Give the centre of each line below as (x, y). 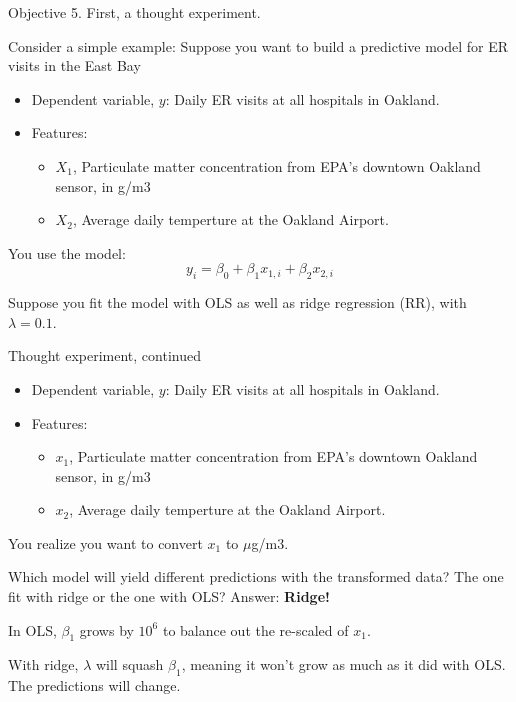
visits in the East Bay (74, 65)
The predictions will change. (94, 685)
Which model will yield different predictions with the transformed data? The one (256, 576)
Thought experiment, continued (104, 355)
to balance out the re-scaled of (255, 629)
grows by (106, 629)
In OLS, (32, 629)
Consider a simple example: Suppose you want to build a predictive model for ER (258, 45)
